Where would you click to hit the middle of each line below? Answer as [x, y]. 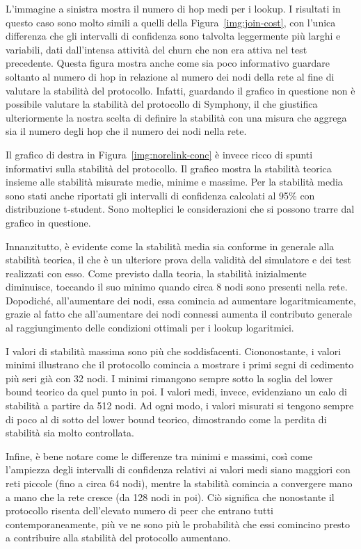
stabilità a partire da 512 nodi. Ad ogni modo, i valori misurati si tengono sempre [180, 405]
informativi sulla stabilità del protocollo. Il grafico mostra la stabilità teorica [169, 168]
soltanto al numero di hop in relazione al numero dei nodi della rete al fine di [170, 76]
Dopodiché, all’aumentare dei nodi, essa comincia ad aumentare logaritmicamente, [181, 300]
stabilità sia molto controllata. [70, 433]
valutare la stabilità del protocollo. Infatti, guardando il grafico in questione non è [180, 90]
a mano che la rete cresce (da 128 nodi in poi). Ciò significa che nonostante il [170, 497]
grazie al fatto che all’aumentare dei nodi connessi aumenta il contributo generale [179, 314]
